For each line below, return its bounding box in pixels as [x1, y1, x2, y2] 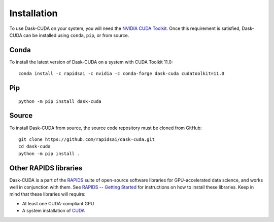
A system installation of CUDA [22, 208, 85, 214]
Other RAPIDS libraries [9, 164, 83, 172]
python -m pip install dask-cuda [18, 98, 101, 104]
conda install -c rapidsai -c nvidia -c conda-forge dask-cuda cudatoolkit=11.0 [18, 71, 225, 77]
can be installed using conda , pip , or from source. [23, 32, 129, 38]
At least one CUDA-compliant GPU [22, 200, 94, 206]
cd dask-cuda [18, 143, 51, 150]
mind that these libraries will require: [9, 191, 86, 197]
